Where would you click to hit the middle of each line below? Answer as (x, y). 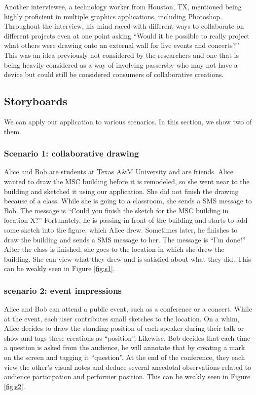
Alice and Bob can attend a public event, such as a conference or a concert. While (128, 309)
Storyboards (36, 101)
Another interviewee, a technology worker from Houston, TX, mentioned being (123, 6)
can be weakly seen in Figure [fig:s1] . (59, 268)
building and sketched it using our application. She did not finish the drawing (121, 191)
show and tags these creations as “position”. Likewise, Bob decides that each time (127, 337)
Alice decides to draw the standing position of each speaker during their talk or (124, 328)
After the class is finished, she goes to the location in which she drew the (114, 249)
